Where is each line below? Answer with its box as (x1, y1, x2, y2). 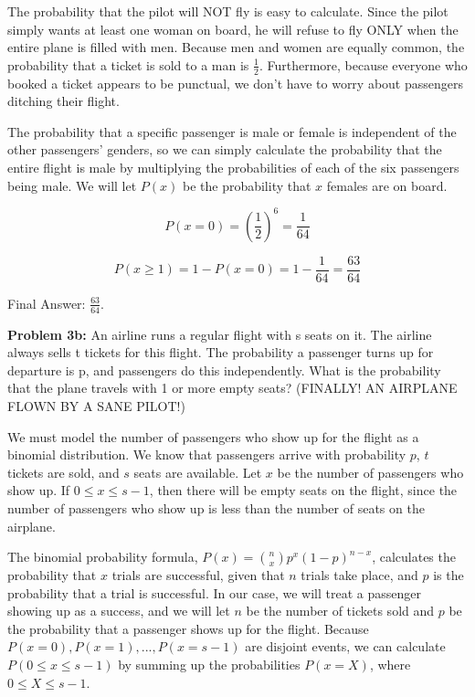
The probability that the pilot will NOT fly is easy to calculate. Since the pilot (7, 2, 449, 20)
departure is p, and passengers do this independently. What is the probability (7, 360, 441, 379)
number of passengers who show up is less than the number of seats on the (7, 498, 425, 517)
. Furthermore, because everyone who (259, 55, 468, 74)
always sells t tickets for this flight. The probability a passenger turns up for (7, 343, 434, 362)
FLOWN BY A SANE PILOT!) (7, 396, 185, 415)
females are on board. (326, 175, 448, 195)
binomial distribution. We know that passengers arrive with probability (7, 445, 406, 464)
